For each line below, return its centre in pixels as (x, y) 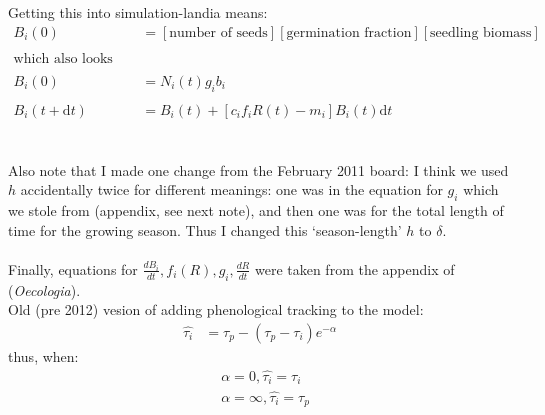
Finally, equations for (73, 268)
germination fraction (349, 32)
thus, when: (43, 355)
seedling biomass (481, 32)
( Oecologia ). (44, 289)
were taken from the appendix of (354, 268)
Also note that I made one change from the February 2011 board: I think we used (258, 169)
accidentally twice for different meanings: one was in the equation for (231, 189)
